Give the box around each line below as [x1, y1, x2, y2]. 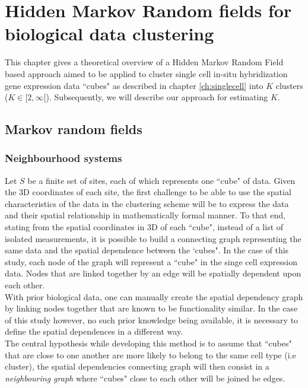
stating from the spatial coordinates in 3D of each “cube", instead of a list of [5, 221, 284, 233]
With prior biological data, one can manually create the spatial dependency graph [5, 290, 303, 303]
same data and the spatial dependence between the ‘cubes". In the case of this [5, 244, 289, 256]
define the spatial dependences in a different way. [5, 325, 183, 338]
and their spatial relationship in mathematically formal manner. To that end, [5, 209, 285, 221]
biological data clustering [5, 21, 214, 46]
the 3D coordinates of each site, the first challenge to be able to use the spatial [5, 186, 291, 198]
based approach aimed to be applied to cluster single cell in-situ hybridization [5, 67, 288, 79]
